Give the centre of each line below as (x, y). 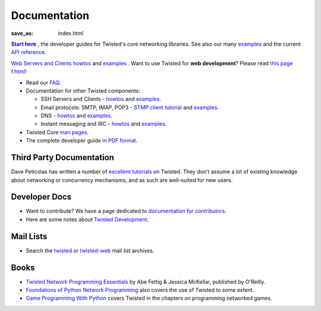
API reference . (29, 52)
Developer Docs (41, 197)
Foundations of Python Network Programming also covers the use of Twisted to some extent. (140, 290)
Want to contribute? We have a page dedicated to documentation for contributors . (126, 211)
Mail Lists (29, 237)
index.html (71, 33)
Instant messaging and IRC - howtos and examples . (104, 124)
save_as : (22, 33)
